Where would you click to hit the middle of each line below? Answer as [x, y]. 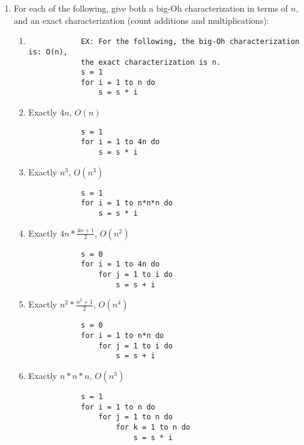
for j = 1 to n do [136, 417]
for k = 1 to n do [153, 427]
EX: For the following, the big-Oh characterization [190, 42]
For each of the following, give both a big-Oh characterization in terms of [151, 8]
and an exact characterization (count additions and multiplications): [141, 20]
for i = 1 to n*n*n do [127, 203]
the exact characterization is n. [151, 62]
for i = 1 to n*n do [122, 335]
